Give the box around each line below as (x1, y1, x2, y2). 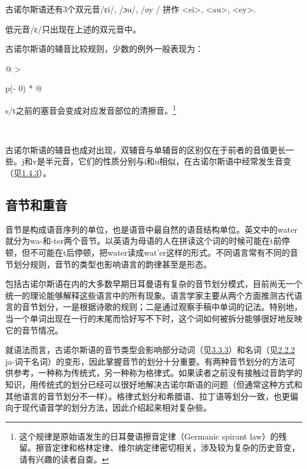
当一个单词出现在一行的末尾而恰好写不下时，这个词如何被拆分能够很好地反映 (5, 312, 302, 324)
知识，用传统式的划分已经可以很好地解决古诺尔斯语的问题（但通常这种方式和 (5, 378, 302, 390)
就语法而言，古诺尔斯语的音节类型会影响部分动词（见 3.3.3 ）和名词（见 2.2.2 (5, 344, 295, 356)
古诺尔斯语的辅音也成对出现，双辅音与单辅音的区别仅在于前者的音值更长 (5, 143, 286, 156)
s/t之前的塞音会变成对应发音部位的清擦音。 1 (5, 102, 176, 116)
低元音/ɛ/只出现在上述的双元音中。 (5, 22, 141, 35)
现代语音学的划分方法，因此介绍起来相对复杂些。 (21, 401, 212, 414)
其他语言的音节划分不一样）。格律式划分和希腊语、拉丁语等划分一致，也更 (5, 389, 290, 402)
